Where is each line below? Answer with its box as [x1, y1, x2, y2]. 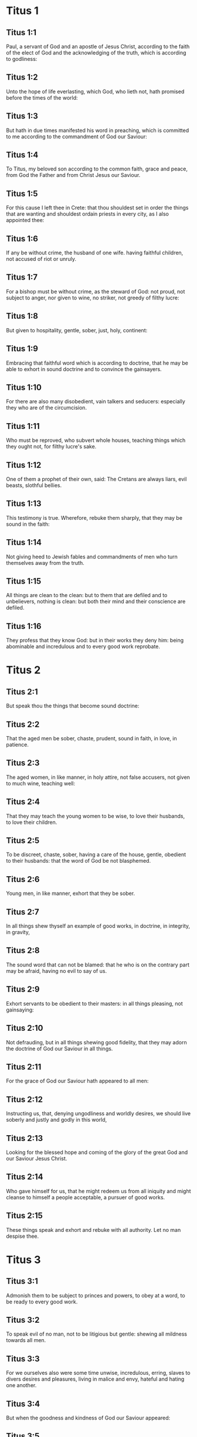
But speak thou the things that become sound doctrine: [6, 702, 140, 710]
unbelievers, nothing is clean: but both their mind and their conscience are [6, 598, 186, 605]
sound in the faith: [6, 520, 50, 527]
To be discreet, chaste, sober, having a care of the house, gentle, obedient [6, 851, 186, 858]
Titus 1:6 [6, 233, 38, 244]
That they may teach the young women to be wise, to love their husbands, [6, 812, 185, 819]
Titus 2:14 [6, 1172, 43, 1182]
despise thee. [6, 1232, 39, 1240]
